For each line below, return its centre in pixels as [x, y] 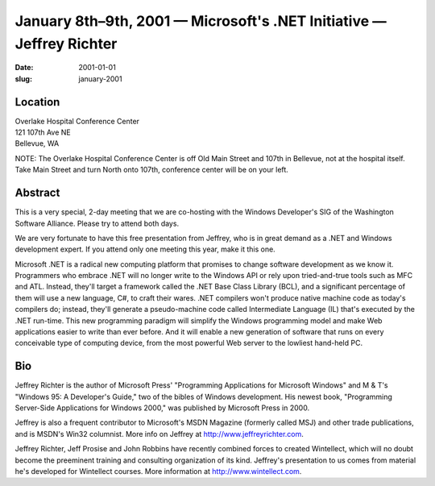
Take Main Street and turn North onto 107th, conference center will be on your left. [152, 170]
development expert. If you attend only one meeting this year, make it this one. [145, 249]
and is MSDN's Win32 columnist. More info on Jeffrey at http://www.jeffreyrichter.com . [159, 434]
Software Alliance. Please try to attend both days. [97, 223]
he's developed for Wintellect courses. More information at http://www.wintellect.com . [158, 471]
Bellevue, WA [37, 143]
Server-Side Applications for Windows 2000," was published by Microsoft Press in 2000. [162, 408]
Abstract [37, 193]
